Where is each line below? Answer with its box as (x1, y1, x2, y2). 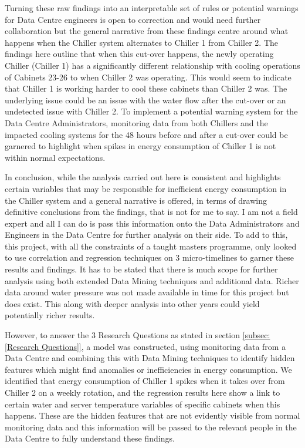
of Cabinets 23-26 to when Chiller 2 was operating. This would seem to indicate (5, 70, 292, 83)
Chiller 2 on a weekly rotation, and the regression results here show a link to (5, 386, 280, 398)
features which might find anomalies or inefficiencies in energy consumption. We (5, 363, 292, 375)
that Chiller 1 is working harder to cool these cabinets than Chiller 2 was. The (5, 82, 287, 95)
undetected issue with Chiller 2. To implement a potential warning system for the (5, 105, 298, 117)
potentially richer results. (5, 309, 95, 321)
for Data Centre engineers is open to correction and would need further (5, 13, 261, 25)
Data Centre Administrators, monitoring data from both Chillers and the (5, 116, 268, 129)
